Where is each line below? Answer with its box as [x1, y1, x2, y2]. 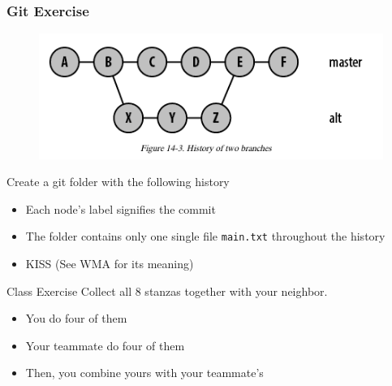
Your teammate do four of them [25, 336, 185, 353]
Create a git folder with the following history [6, 173, 230, 190]
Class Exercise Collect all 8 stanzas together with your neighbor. [6, 282, 328, 299]
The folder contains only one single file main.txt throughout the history [25, 228, 386, 245]
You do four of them [25, 310, 127, 327]
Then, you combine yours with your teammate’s [25, 364, 264, 381]
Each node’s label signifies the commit [25, 200, 216, 217]
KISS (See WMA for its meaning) [25, 255, 194, 272]
